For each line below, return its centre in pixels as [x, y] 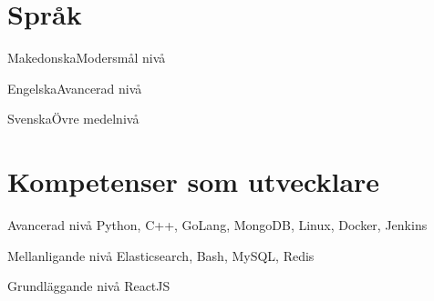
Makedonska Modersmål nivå [87, 58]
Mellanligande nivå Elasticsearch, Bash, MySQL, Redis [161, 255]
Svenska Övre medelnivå [73, 119]
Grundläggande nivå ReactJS [89, 286]
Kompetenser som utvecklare [194, 181]
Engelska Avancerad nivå [75, 88]
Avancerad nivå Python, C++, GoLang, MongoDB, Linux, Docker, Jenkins [217, 225]
